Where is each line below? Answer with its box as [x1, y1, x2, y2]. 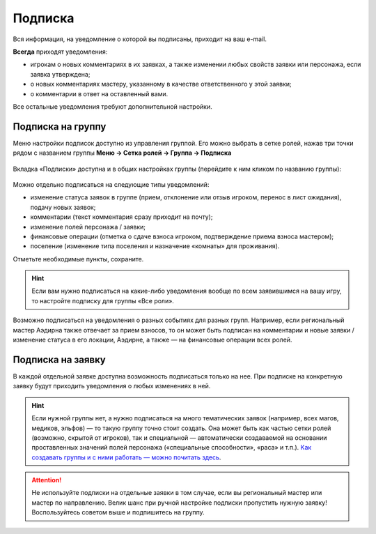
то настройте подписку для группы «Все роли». [31, 296, 174, 305]
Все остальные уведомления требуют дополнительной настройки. [13, 102, 212, 111]
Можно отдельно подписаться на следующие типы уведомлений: [13, 180, 210, 188]
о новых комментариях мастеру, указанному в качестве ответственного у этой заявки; [30, 80, 292, 89]
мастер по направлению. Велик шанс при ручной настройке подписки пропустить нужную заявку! [31, 498, 327, 507]
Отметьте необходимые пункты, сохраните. [13, 254, 144, 263]
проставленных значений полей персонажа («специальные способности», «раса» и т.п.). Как [31, 443, 312, 452]
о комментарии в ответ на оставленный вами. [30, 89, 169, 98]
